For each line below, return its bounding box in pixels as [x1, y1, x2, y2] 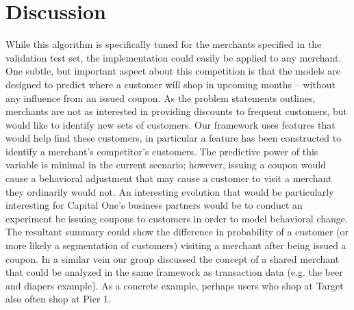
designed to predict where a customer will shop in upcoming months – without [5, 77, 336, 91]
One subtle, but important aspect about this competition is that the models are [5, 64, 340, 78]
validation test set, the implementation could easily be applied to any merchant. [5, 50, 342, 64]
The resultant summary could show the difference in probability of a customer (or [5, 224, 349, 239]
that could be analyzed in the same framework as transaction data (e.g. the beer [5, 265, 343, 279]
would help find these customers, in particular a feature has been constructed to [5, 131, 342, 145]
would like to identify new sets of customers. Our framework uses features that [5, 117, 336, 131]
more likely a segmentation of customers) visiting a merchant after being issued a [5, 238, 346, 253]
